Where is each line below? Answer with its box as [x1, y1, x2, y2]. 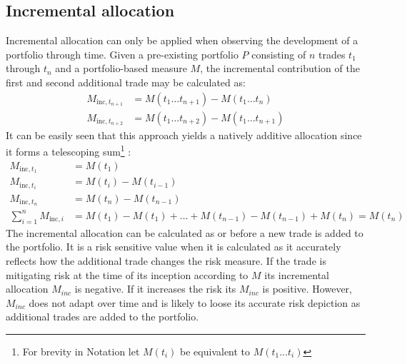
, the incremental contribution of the [200, 61, 360, 76]
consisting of [251, 46, 306, 61]
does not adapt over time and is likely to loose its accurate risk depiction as [29, 295, 361, 310]
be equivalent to [180, 343, 251, 358]
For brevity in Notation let [22, 343, 140, 358]
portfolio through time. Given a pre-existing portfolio [6, 46, 238, 61]
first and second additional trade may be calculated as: [6, 74, 246, 89]
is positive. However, [262, 281, 352, 296]
